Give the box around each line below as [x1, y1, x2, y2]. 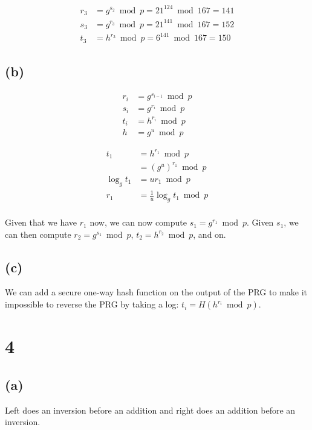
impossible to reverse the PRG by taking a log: [5, 298, 179, 311]
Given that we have [5, 216, 77, 229]
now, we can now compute [89, 216, 187, 229]
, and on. [193, 227, 226, 240]
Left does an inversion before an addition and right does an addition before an [5, 403, 296, 416]
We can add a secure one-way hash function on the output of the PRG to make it [5, 286, 307, 298]
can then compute [5, 227, 71, 240]
